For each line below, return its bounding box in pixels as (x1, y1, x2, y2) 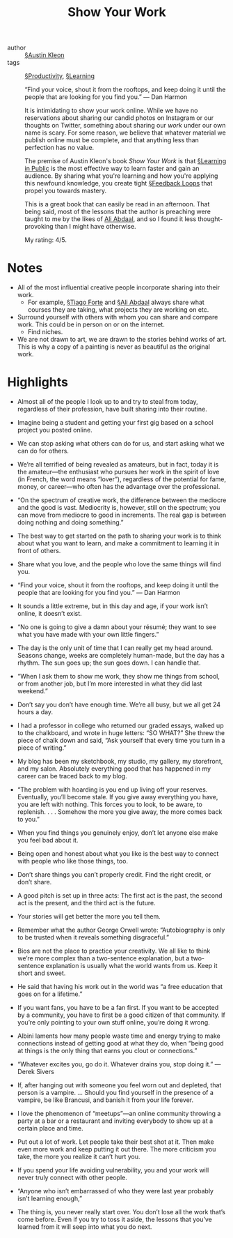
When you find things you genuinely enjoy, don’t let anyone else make (17, 829, 218, 837)
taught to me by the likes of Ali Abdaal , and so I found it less (24, 215, 197, 223)
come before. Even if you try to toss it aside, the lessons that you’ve (17, 1215, 212, 1224)
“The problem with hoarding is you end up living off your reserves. (17, 785, 208, 794)
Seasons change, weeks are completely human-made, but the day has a (17, 651, 225, 660)
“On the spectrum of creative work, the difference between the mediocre (17, 496, 227, 504)
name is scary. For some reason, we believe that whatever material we (24, 128, 226, 137)
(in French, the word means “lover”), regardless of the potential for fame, (17, 475, 227, 483)
